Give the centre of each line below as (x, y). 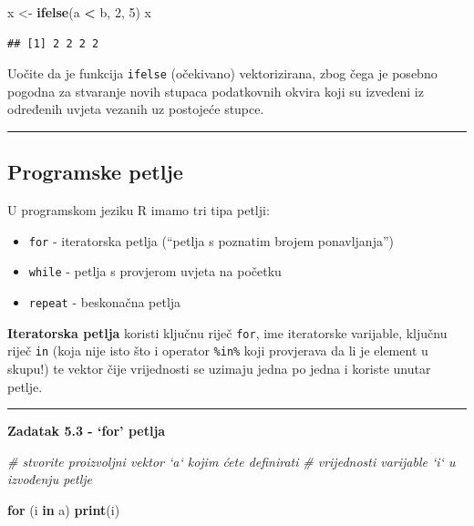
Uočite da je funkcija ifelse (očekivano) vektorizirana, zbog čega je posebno (222, 73)
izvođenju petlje (50, 479)
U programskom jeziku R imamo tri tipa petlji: (139, 210)
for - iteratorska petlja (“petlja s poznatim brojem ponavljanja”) (211, 240)
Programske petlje (95, 172)
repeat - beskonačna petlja (105, 302)
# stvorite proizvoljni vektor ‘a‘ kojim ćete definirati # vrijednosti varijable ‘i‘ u (232, 461)
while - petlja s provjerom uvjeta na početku (155, 271)
